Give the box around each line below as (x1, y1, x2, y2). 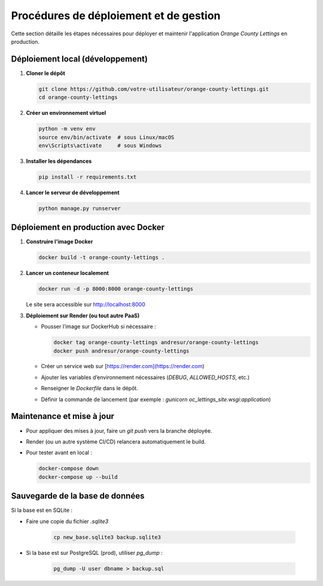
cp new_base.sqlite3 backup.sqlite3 (53, 533, 161, 541)
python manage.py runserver (38, 205, 121, 212)
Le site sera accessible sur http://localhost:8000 (26, 301, 146, 308)
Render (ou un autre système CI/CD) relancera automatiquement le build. (26, 438, 206, 445)
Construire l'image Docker (26, 238, 93, 245)
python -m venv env (38, 126, 96, 132)
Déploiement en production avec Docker (11, 222, 164, 233)
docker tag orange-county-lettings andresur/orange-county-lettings (53, 339, 259, 346)
